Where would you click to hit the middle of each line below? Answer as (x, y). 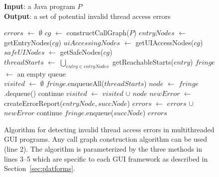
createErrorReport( (33, 103)
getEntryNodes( (28, 42)
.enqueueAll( (85, 83)
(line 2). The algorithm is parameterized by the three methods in (103, 148)
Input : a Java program (40, 6)
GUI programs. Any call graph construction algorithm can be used (106, 139)
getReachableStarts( (143, 61)
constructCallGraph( (98, 33)
